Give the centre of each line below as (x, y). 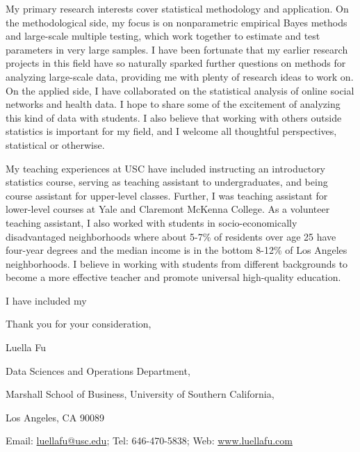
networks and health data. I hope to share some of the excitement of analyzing (173, 104)
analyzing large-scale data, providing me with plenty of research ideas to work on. (180, 76)
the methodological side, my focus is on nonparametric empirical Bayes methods (177, 22)
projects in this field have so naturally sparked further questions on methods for (176, 63)
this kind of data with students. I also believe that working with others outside (174, 117)
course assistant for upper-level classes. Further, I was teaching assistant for (167, 195)
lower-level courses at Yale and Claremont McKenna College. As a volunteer (168, 209)
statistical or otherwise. (55, 144)
